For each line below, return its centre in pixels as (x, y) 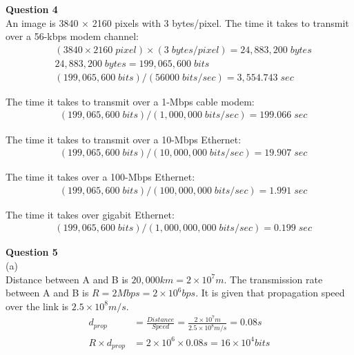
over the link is (37, 306)
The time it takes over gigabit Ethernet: (90, 214)
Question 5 (32, 252)
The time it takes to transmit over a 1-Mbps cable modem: (130, 101)
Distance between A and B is (67, 279)
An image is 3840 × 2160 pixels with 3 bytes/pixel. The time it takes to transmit (177, 22)
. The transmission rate (273, 279)
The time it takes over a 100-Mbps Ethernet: (100, 177)
